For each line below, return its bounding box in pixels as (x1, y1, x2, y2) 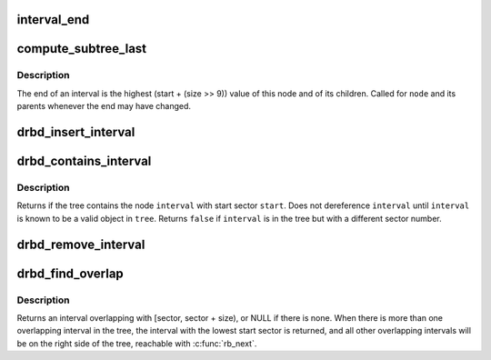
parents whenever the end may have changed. (16, 101, 191, 112)
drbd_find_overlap (16, 265, 125, 281)
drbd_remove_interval (16, 236, 145, 252)
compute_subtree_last (16, 41, 147, 56)
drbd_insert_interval (16, 124, 135, 140)
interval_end (16, 12, 90, 27)
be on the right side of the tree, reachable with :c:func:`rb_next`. (16, 337, 257, 349)
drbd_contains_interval (16, 154, 152, 168)
